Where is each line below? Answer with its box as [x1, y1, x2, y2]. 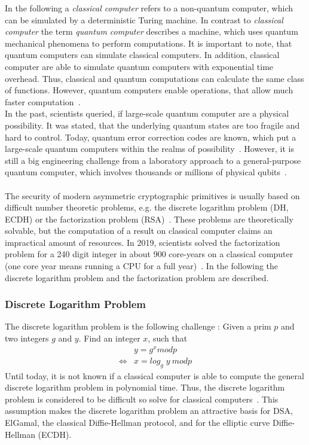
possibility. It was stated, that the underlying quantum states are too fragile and [5, 118, 300, 131]
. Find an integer [78, 332, 140, 345]
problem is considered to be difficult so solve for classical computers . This [5, 392, 279, 405]
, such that [148, 332, 188, 345]
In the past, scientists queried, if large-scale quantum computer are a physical [5, 107, 289, 120]
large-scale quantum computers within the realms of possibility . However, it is [5, 142, 294, 155]
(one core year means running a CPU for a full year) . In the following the [5, 260, 279, 272]
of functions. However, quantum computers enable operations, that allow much [5, 84, 293, 96]
